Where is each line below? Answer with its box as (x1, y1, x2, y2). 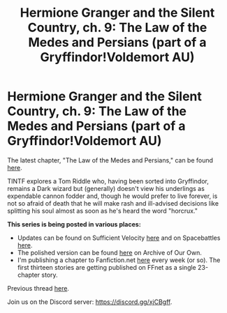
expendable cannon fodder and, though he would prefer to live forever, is (7, 192, 218, 200)
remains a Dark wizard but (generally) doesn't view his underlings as (7, 184, 205, 192)
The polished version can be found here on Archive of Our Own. (17, 248, 203, 257)
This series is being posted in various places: (7, 220, 141, 228)
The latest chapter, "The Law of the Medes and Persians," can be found (7, 155, 214, 165)
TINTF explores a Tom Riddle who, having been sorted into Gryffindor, (7, 176, 210, 185)
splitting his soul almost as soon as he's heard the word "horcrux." (7, 206, 198, 215)
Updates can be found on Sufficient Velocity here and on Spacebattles (17, 234, 221, 242)
